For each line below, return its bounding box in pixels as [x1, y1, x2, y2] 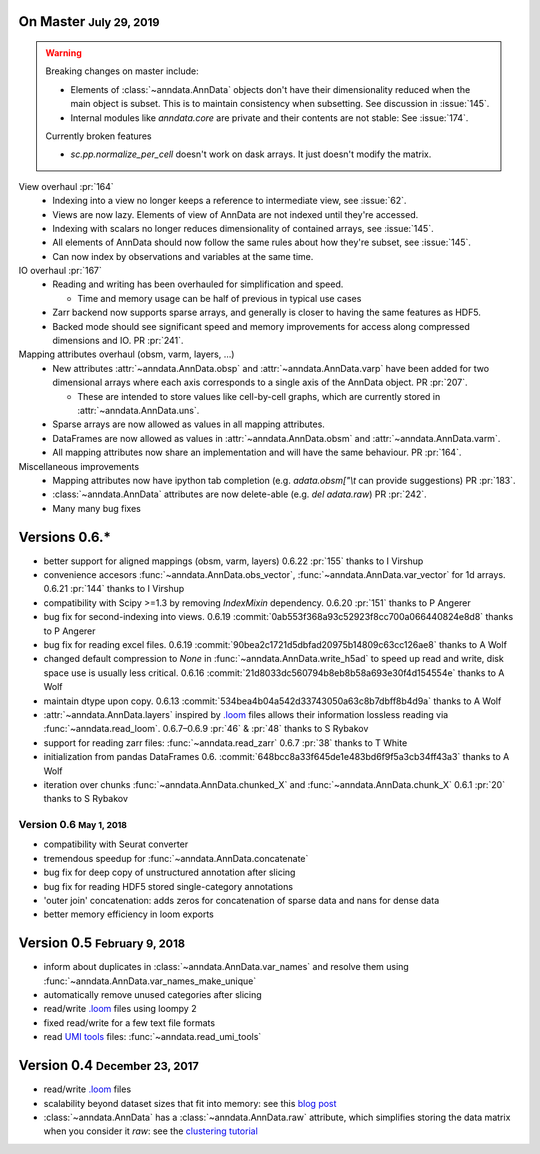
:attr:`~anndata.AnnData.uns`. [77, 405, 200, 416]
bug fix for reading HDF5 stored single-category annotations [43, 880, 294, 892]
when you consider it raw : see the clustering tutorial [43, 1125, 259, 1137]
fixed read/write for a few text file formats [43, 1016, 215, 1029]
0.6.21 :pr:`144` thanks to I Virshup [43, 583, 185, 595]
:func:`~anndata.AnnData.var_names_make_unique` [43, 975, 257, 987]
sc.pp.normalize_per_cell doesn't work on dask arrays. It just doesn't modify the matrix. [70, 148, 432, 160]
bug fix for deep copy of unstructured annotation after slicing [43, 866, 296, 879]
